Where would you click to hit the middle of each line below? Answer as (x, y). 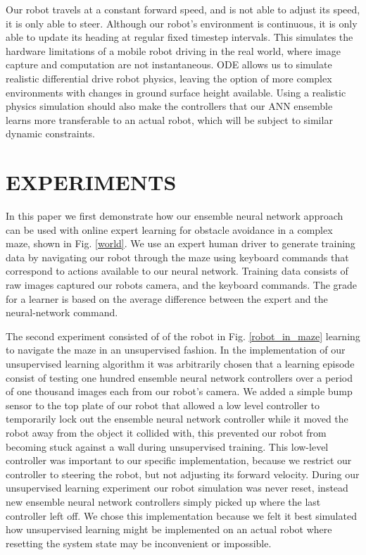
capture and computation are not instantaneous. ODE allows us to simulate (169, 64)
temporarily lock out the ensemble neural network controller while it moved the (177, 419)
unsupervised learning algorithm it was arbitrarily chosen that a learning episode (180, 363)
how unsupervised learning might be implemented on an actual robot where (169, 529)
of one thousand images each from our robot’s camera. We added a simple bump (179, 391)
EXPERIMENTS (91, 182)
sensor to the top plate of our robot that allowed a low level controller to (163, 405)
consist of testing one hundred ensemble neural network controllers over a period (179, 377)
